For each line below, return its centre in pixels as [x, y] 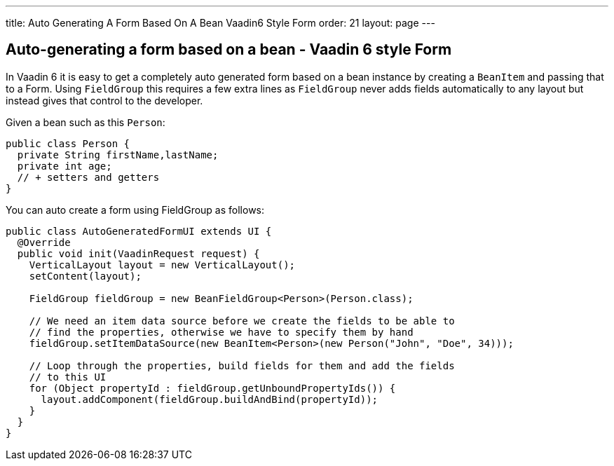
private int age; [64, 166]
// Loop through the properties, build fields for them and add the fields [242, 365]
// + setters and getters [88, 177]
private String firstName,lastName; [118, 155]
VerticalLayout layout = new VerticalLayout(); [162, 265]
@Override [44, 242]
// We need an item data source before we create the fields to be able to [242, 321]
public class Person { [68, 143]
